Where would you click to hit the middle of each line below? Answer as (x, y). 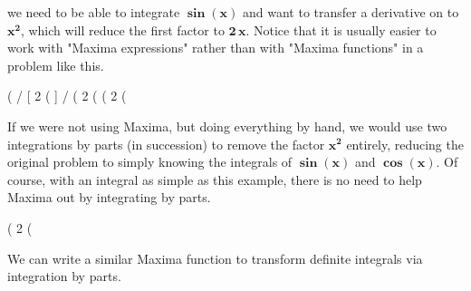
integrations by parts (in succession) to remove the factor (166, 144)
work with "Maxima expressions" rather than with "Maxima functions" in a (216, 48)
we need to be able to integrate (94, 12)
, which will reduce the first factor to (122, 29)
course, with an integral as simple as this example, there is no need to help (215, 179)
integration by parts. (64, 276)
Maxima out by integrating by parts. (109, 197)
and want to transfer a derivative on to (351, 12)
